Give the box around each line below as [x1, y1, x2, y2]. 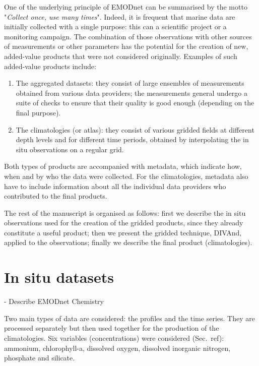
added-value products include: [4, 60, 96, 71]
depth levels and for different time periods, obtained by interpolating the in [16, 134, 249, 145]
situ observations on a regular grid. [16, 144, 124, 154]
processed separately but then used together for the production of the [4, 323, 219, 333]
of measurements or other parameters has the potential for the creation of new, [4, 41, 248, 51]
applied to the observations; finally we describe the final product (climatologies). [4, 237, 252, 248]
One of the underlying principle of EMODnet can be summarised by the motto [4, 2, 247, 12]
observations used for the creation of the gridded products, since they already [4, 217, 243, 228]
